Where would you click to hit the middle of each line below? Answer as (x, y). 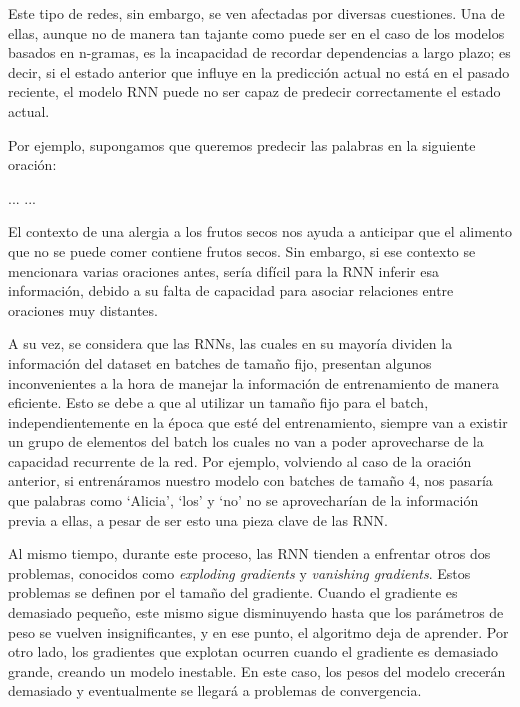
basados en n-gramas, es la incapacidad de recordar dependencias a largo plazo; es (259, 52)
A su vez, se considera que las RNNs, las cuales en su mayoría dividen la (230, 343)
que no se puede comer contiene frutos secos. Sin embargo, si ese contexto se (242, 250)
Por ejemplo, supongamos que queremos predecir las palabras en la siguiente (242, 144)
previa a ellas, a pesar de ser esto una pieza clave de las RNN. (198, 519)
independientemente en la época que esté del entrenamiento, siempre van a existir (258, 421)
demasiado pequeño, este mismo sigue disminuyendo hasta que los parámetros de (256, 612)
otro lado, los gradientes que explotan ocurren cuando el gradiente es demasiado (253, 651)
